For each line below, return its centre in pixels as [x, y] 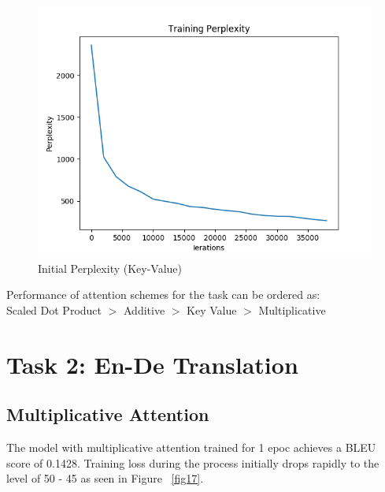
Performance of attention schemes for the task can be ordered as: [163, 294]
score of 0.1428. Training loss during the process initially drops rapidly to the [193, 462]
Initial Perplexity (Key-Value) [110, 268]
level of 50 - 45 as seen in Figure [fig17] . [105, 478]
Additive [144, 309]
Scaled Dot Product [54, 309]
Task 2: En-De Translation [152, 364]
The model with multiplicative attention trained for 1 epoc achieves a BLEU [191, 447]
